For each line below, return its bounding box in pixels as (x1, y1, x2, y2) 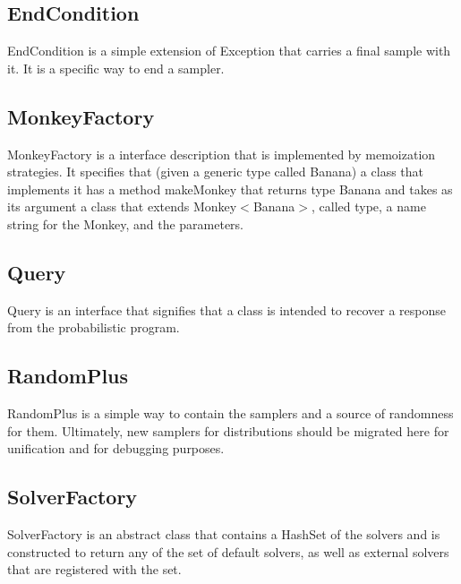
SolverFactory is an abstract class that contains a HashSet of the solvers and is (7, 525, 440, 544)
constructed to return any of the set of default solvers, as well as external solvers (7, 542, 449, 561)
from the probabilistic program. (7, 318, 180, 337)
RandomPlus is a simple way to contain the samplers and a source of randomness (7, 404, 454, 423)
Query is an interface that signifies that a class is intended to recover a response (7, 300, 446, 319)
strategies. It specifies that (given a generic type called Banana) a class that (7, 162, 424, 181)
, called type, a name (312, 197, 426, 216)
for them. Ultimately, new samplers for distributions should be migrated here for (7, 421, 449, 440)
